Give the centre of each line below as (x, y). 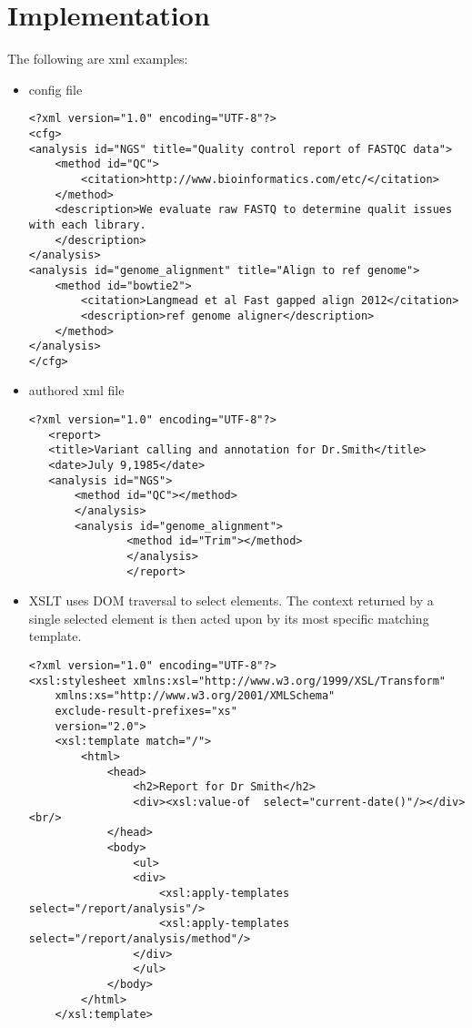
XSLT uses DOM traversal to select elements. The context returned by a (231, 601)
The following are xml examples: (98, 59)
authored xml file (76, 390)
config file (55, 89)
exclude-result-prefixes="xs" (146, 712)
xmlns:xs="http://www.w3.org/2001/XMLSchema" (195, 696)
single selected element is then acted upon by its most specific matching (229, 618)
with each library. (87, 224)
